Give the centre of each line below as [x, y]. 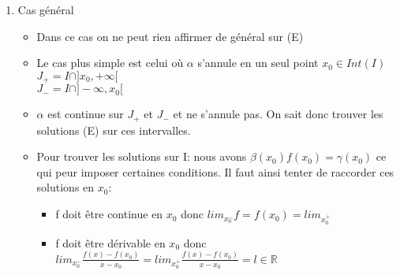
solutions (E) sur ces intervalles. [114, 130]
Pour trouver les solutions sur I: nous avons [142, 156]
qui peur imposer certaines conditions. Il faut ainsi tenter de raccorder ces [215, 171]
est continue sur [86, 114]
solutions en [65, 187]
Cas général [46, 9]
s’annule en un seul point [258, 63]
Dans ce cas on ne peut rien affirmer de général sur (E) [170, 36]
